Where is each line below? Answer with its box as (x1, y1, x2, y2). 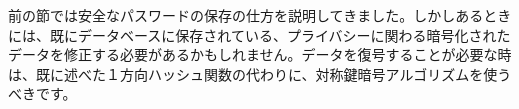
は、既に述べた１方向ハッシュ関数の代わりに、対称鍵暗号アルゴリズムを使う (8, 63, 512, 84)
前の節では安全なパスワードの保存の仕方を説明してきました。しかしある (8, 5, 484, 25)
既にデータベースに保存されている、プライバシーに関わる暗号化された (49, 24, 511, 45)
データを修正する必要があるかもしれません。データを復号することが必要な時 (8, 44, 512, 65)
